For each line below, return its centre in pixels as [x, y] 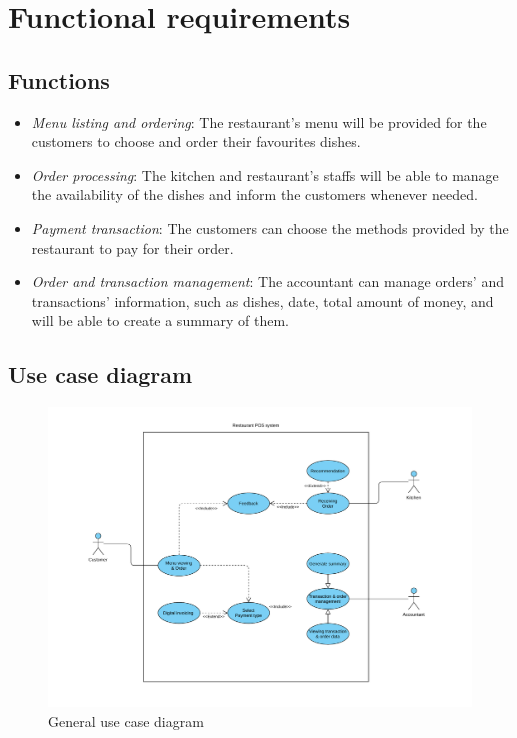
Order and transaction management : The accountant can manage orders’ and [267, 281]
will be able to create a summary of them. [160, 320]
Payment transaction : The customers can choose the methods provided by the [270, 227]
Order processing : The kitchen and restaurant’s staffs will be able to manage [265, 174]
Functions [59, 79]
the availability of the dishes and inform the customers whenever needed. [254, 194]
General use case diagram [126, 720]
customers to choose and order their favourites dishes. [196, 141]
